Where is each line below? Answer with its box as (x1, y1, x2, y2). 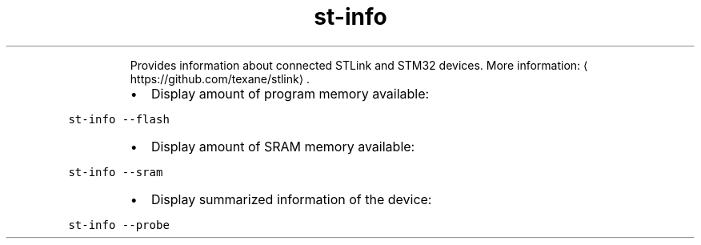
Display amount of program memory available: (150, 85, 430, 102)
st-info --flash (68, 112, 170, 126)
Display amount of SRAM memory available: (150, 138, 415, 155)
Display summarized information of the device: (150, 191, 432, 207)
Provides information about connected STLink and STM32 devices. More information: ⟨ (130, 58, 588, 72)
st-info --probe (68, 218, 170, 231)
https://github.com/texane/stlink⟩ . (130, 71, 310, 86)
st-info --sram (68, 165, 163, 179)
